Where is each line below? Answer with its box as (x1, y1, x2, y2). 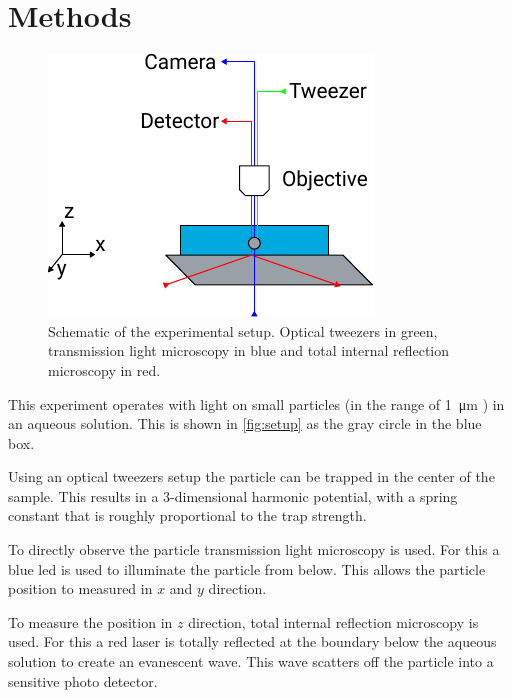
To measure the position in (8, 611, 173, 632)
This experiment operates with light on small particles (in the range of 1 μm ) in (8, 393, 505, 414)
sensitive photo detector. (8, 670, 158, 691)
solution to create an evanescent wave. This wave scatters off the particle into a (8, 651, 494, 672)
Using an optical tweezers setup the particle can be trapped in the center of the (8, 466, 495, 487)
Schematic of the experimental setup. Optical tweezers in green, (48, 320, 438, 341)
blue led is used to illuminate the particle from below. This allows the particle (8, 558, 486, 579)
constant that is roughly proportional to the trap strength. (8, 505, 367, 526)
